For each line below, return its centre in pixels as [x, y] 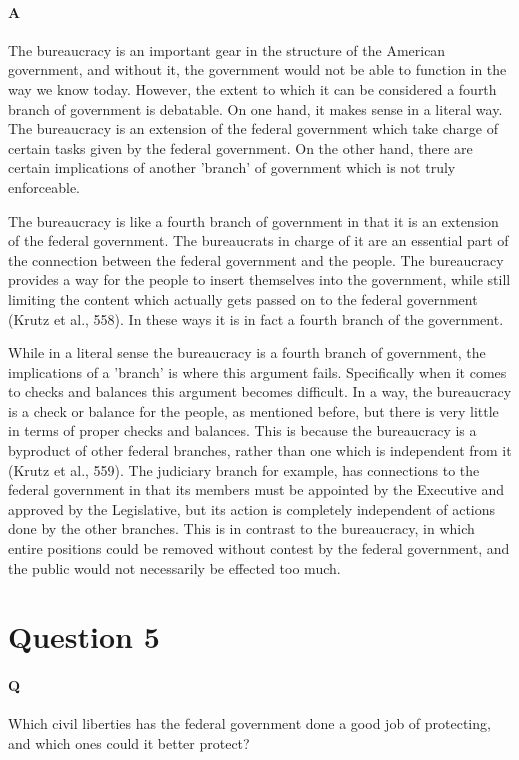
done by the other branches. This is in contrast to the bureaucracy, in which [241, 528]
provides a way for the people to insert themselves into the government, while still [259, 279]
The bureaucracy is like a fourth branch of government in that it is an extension [253, 220]
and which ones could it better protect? [129, 743]
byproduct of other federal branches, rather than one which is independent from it [260, 450]
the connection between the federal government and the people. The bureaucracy [256, 259]
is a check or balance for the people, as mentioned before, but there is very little [253, 410]
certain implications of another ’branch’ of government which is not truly [232, 167]
